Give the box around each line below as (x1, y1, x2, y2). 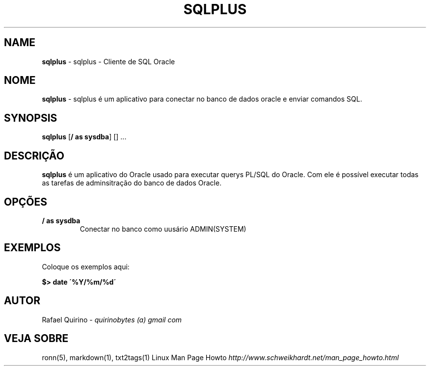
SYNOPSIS (4, 111, 57, 124)
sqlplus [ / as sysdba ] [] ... (42, 132, 127, 141)
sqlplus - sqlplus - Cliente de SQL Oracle (42, 57, 175, 66)
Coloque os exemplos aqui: (42, 262, 130, 271)
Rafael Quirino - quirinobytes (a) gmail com (42, 315, 182, 324)
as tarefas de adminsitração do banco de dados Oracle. (42, 179, 222, 187)
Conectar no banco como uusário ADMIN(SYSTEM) (80, 224, 246, 233)
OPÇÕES (4, 195, 48, 208)
